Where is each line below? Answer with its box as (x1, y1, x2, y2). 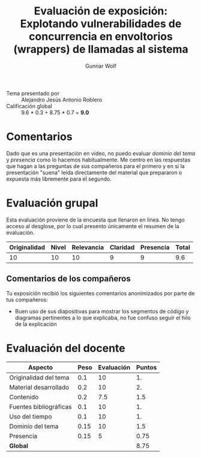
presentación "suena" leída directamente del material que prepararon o (6, 169, 182, 176)
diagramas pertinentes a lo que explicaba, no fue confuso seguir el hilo (14, 314, 191, 321)
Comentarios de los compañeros (6, 274, 131, 284)
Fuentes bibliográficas (9, 402, 72, 411)
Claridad (109, 243, 135, 252)
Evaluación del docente (6, 341, 125, 355)
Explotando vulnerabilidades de (20, 17, 182, 31)
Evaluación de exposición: (34, 4, 168, 18)
